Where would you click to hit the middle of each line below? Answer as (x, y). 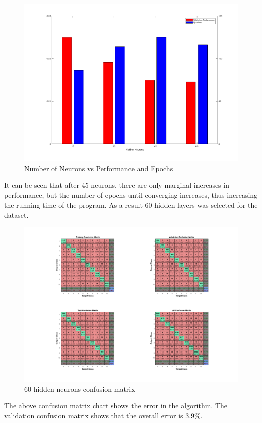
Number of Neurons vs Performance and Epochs (99, 168)
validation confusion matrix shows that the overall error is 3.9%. (103, 415)
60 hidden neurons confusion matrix (80, 389)
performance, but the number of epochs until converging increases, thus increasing (131, 195)
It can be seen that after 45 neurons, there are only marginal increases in (117, 185)
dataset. (16, 215)
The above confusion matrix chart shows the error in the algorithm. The (116, 406)
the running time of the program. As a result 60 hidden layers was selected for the (131, 205)
